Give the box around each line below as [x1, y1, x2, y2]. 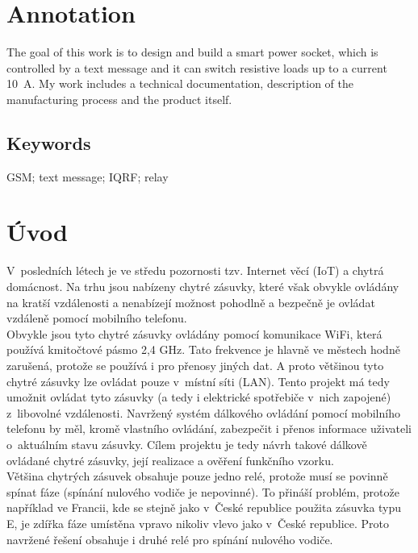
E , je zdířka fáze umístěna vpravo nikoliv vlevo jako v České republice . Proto [6, 514, 390, 531]
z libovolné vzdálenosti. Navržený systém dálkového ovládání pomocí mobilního [6, 404, 400, 421]
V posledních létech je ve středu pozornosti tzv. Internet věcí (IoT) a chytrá [6, 262, 384, 279]
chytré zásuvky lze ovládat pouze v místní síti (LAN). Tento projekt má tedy [6, 372, 390, 389]
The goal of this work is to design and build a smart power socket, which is [6, 44, 378, 60]
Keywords [6, 130, 91, 155]
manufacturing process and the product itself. [6, 90, 232, 107]
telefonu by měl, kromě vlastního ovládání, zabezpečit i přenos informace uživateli [6, 420, 412, 437]
